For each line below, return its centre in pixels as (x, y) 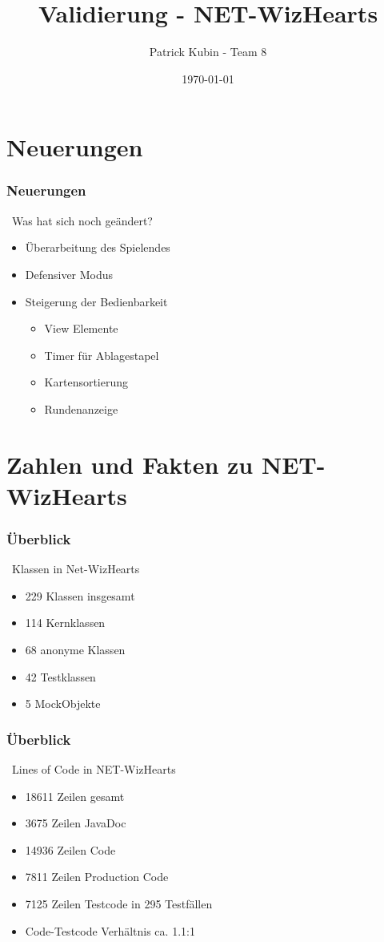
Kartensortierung (86, 382)
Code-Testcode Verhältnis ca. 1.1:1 (110, 930)
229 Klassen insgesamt (80, 595)
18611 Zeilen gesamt (75, 796)
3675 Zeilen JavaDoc (76, 823)
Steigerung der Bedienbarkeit (96, 301)
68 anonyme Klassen (75, 650)
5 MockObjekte (63, 703)
